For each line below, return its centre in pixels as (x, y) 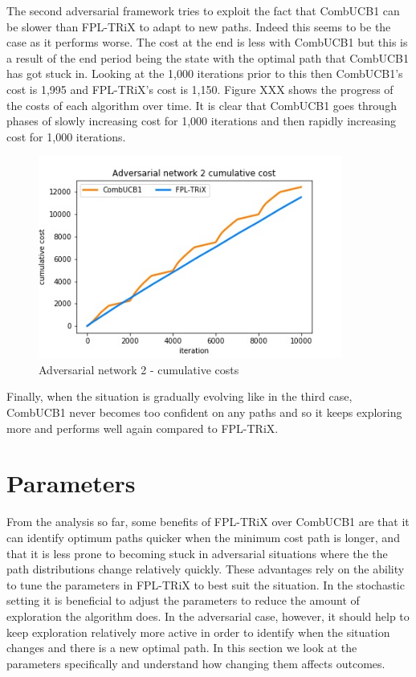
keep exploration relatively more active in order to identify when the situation (198, 632)
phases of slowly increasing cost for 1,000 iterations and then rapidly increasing (201, 121)
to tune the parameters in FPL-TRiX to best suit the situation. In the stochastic (206, 584)
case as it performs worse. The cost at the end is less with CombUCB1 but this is (207, 42)
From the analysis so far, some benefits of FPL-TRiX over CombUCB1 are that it (208, 522)
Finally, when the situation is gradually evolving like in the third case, (179, 396)
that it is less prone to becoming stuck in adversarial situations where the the (197, 553)
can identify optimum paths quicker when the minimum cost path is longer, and (203, 537)
